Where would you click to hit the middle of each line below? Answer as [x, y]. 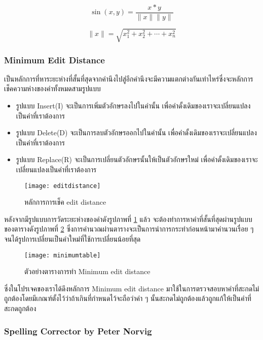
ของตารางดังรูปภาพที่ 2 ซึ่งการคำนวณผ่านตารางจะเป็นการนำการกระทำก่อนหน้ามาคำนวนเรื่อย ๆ [129, 229]
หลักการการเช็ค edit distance [65, 202]
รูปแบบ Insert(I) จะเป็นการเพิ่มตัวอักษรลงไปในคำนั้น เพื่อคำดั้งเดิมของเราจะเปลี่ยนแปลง [133, 106]
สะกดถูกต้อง [20, 308]
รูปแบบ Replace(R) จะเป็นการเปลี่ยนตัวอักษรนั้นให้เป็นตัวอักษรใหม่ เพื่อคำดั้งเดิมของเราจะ [137, 159]
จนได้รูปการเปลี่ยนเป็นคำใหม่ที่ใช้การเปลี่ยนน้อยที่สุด [72, 239]
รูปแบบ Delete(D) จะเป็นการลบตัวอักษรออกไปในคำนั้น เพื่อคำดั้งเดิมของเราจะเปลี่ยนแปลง [136, 133]
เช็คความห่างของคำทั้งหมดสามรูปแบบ [52, 88]
